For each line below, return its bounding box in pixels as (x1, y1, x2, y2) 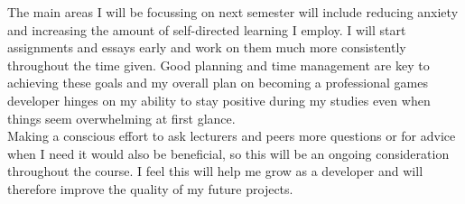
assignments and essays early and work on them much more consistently (7, 38, 406, 57)
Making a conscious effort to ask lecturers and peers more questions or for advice (7, 126, 456, 145)
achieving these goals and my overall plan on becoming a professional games (7, 73, 428, 92)
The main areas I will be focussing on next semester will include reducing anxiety (7, 3, 459, 21)
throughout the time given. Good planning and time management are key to (7, 55, 430, 74)
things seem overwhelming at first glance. (7, 108, 236, 127)
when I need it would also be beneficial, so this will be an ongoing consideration (7, 144, 450, 162)
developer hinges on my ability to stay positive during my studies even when (7, 90, 431, 109)
